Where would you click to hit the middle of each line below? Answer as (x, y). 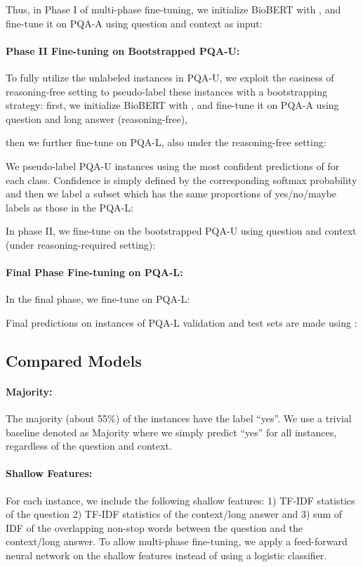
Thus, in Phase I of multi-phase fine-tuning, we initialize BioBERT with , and (173, 9)
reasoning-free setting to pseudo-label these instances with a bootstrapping (166, 91)
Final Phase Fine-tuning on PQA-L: (94, 272)
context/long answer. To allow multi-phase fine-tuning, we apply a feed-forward (177, 541)
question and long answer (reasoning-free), (97, 118)
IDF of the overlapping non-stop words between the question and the (154, 527)
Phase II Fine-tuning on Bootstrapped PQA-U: (123, 50)
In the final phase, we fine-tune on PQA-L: (98, 299)
